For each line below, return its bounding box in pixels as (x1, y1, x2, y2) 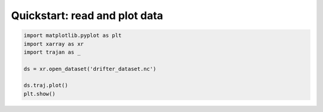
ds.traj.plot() (23, 82, 68, 89)
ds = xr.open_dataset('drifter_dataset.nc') (23, 66, 157, 72)
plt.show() (23, 90, 56, 97)
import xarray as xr (23, 41, 84, 47)
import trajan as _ (23, 48, 81, 55)
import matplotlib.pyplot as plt (23, 32, 122, 39)
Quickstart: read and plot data (11, 9, 164, 22)
